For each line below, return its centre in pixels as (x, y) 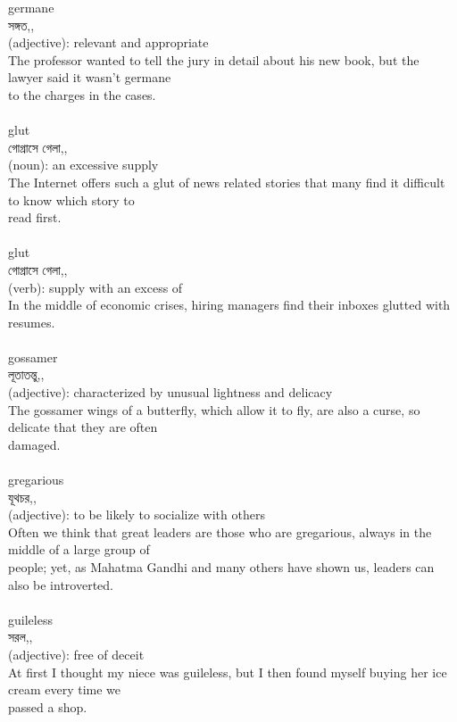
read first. (35, 217)
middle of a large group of (79, 549)
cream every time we (65, 689)
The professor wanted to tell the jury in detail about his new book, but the (214, 59)
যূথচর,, (22, 497)
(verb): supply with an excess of (96, 287)
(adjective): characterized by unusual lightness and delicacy (170, 392)
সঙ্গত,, (21, 25)
